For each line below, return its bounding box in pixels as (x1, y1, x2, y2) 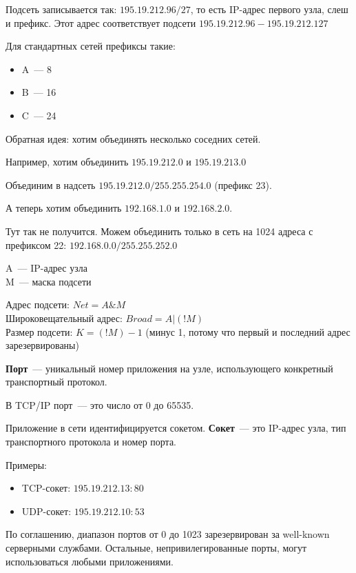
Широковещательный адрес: (6, 310, 123, 325)
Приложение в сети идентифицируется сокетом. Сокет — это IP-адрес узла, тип (6, 421, 346, 435)
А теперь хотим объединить (6, 201, 122, 215)
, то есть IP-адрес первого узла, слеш (190, 2, 348, 16)
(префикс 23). (214, 177, 272, 192)
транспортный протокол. (6, 374, 107, 389)
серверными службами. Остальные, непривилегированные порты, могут (6, 541, 307, 555)
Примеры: (6, 457, 47, 472)
